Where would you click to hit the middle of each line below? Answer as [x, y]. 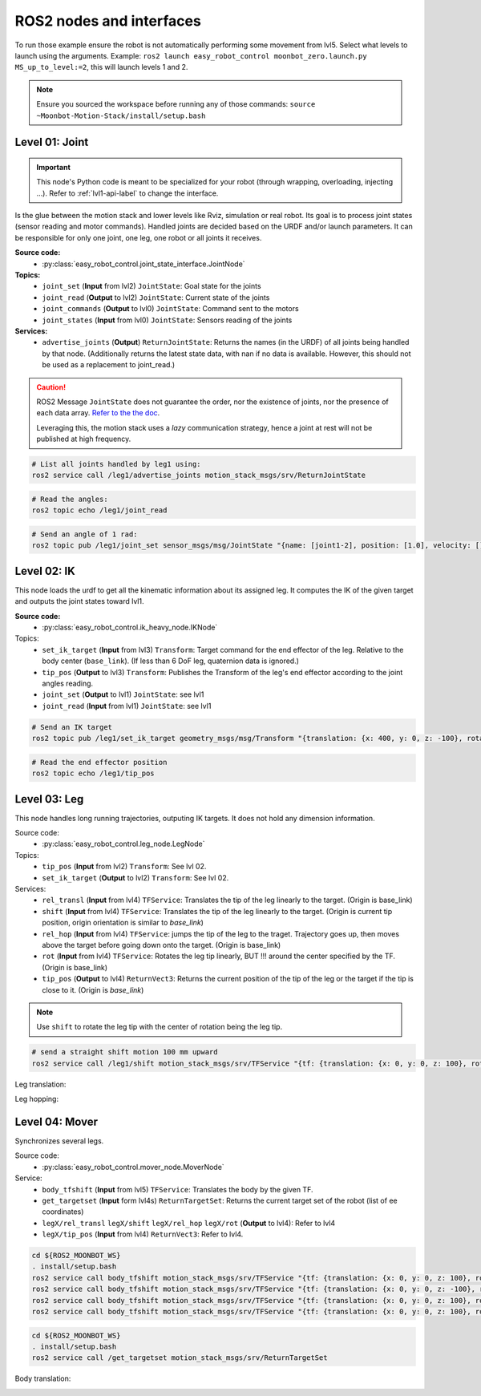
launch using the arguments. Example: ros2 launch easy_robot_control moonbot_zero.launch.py [191, 55]
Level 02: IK [45, 571]
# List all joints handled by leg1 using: [116, 464]
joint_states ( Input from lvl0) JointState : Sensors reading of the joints [167, 320]
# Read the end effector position [99, 762]
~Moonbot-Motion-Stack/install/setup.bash [121, 115]
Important [54, 167]
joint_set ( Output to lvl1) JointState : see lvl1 [123, 694]
